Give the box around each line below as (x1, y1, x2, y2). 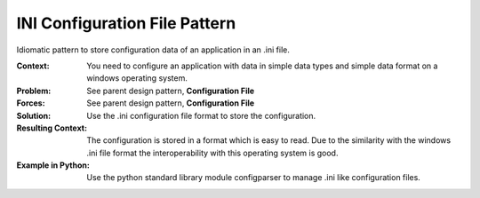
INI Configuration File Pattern (16, 13, 236, 33)
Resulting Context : (16, 123, 88, 133)
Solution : (16, 110, 52, 121)
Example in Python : (16, 160, 91, 170)
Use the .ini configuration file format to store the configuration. (86, 110, 316, 121)
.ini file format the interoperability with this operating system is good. (86, 147, 339, 158)
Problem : (16, 85, 52, 96)
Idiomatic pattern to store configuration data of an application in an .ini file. (16, 44, 291, 55)
